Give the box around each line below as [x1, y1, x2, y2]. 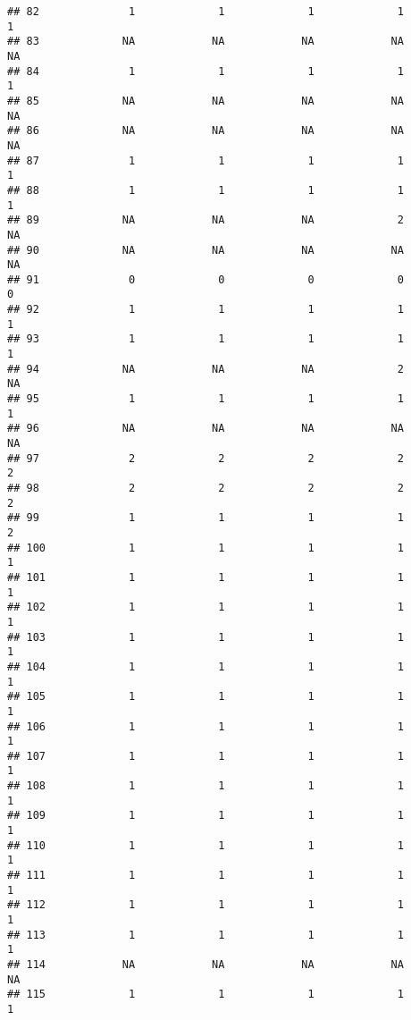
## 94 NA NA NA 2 [7, 362, 404, 375]
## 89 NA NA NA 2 [7, 214, 404, 227]
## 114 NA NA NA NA [7, 958, 404, 971]
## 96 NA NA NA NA [7, 422, 404, 435]
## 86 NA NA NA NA [7, 124, 404, 138]
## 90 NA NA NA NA [7, 243, 404, 257]
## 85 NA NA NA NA [7, 94, 404, 107]
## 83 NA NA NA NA [7, 35, 404, 48]
